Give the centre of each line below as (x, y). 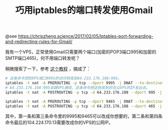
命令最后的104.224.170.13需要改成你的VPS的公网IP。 (59, 122)
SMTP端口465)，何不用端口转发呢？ (42, 58)
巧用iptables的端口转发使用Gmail (84, 10)
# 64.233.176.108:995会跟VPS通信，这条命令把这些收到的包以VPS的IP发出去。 (77, 88)
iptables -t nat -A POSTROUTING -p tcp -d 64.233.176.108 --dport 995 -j (84, 92)
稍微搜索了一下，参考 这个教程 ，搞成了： (48, 69)
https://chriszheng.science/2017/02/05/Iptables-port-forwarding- (86, 36)
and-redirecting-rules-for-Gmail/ (39, 42)
